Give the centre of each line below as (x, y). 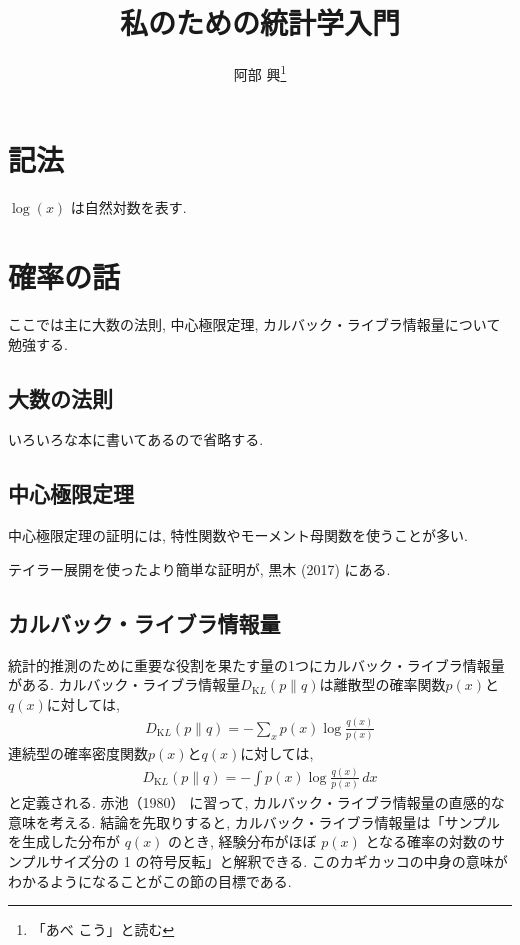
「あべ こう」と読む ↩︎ (103, 929)
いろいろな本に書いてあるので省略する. (136, 439)
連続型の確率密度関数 (78, 753)
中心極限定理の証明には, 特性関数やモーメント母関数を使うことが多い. (238, 535)
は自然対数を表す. (128, 207)
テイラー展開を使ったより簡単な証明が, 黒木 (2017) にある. (199, 568)
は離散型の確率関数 (382, 684)
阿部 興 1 (260, 72)
